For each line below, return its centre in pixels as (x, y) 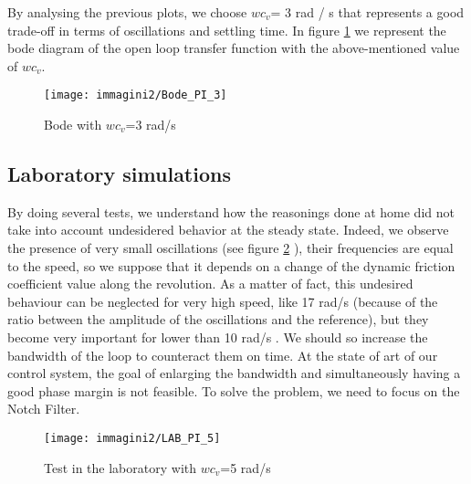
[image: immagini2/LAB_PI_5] (132, 438)
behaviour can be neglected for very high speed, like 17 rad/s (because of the (223, 301)
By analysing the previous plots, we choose (127, 12)
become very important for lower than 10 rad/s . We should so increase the (218, 337)
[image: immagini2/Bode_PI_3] (136, 95)
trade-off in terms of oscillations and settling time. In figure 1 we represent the (227, 30)
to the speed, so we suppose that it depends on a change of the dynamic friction (231, 265)
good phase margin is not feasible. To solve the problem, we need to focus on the (234, 390)
